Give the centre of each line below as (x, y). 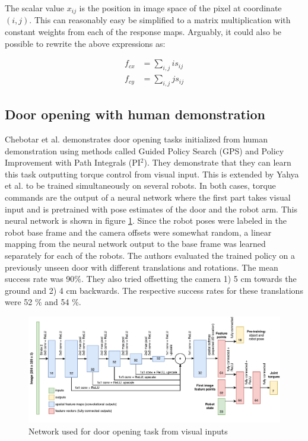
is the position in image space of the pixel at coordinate (180, 8)
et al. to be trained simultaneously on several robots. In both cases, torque (140, 185)
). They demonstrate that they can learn (217, 162)
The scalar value (35, 8)
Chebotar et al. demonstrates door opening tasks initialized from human (136, 139)
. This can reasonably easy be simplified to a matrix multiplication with (160, 20)
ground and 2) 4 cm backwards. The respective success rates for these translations (154, 290)
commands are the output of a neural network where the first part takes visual (148, 197)
